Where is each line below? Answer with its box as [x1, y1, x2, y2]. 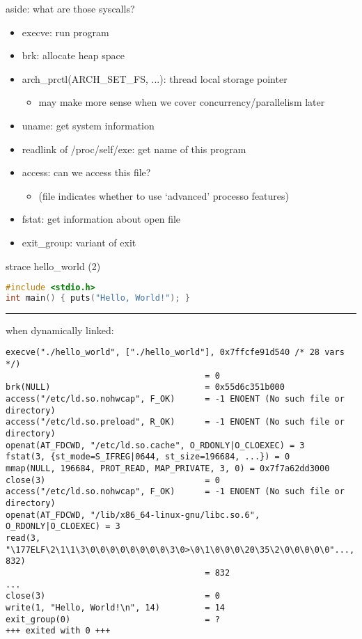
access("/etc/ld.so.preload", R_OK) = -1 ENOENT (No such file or [6, 417, 345, 427]
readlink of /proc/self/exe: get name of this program [22, 141, 246, 156]
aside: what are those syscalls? [6, 1, 135, 15]
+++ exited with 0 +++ [6, 626, 111, 636]
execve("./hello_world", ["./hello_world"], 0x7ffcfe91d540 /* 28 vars [6, 347, 345, 358]
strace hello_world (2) [6, 258, 101, 273]
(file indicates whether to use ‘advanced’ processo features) [38, 188, 290, 203]
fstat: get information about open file [22, 212, 181, 226]
